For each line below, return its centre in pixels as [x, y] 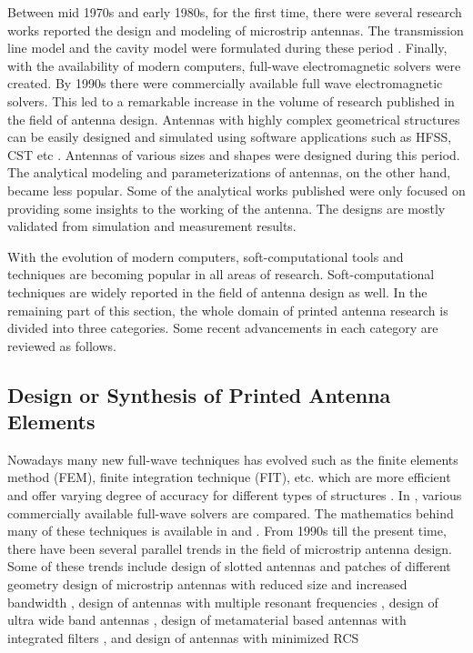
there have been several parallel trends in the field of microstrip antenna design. [230, 548]
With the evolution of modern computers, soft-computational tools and [206, 256]
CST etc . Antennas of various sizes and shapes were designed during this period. [234, 154]
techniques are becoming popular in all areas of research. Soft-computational [221, 274]
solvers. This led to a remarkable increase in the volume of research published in [231, 100]
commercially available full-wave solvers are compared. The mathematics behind [231, 512]
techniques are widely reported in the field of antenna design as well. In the [217, 291]
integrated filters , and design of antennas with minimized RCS [183, 637]
